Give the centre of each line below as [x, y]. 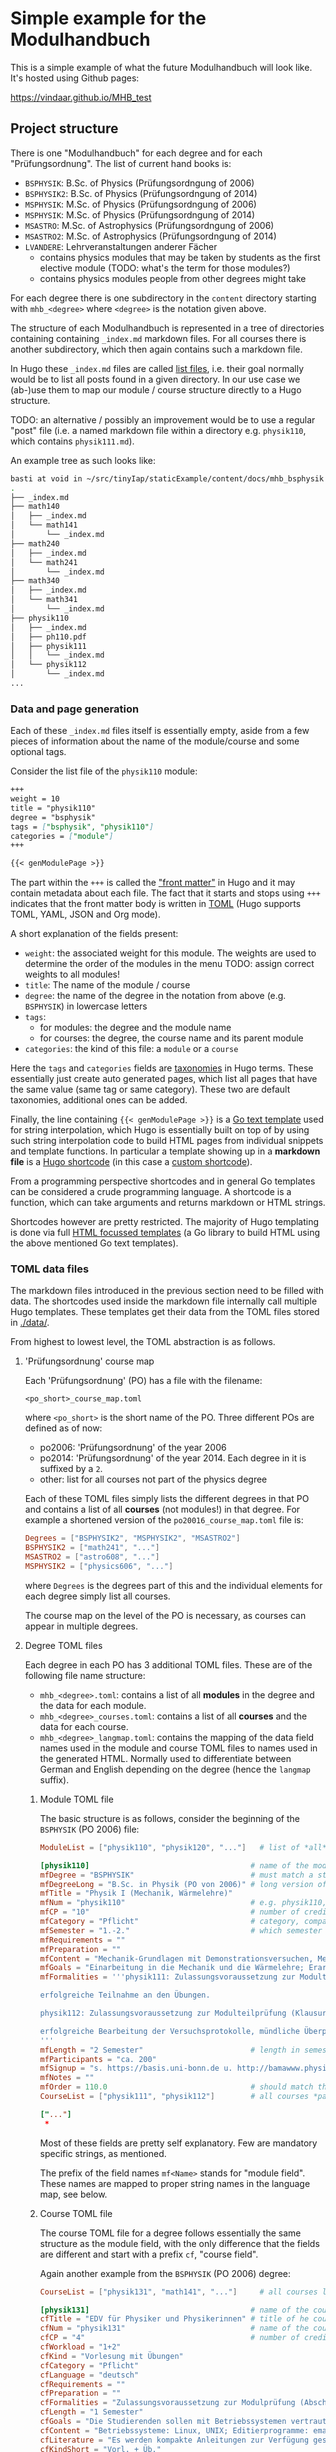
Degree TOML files [63, 1645]
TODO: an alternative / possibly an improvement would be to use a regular [163, 419]
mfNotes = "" [67, 2078]
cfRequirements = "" [82, 2384]
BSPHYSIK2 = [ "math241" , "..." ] [92, 1548]
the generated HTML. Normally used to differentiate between [165, 1758]
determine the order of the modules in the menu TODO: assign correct [169, 964]
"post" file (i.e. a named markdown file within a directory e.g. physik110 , [158, 430]
